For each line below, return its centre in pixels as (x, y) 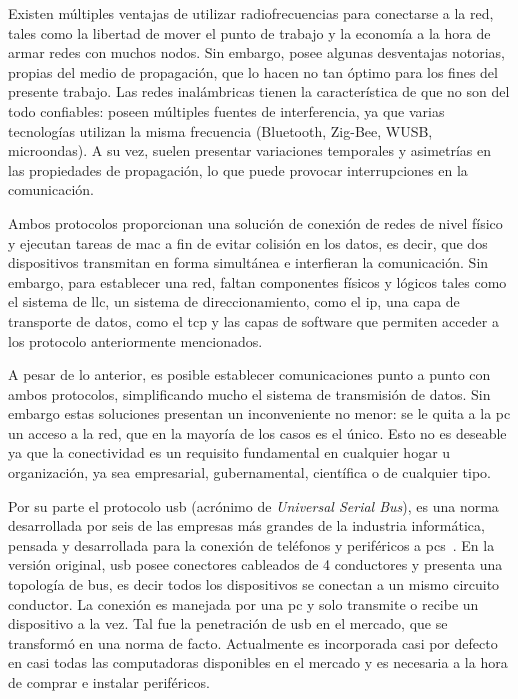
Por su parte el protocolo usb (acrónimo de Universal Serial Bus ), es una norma (253, 505)
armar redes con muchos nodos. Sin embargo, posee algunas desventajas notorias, (257, 52)
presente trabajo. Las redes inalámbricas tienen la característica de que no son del (259, 91)
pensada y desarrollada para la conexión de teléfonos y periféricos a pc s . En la (251, 544)
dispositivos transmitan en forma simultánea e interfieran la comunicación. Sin (248, 262)
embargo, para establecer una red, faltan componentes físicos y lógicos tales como (257, 281)
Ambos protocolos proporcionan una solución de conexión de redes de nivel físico (255, 222)
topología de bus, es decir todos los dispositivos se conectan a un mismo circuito (254, 584)
